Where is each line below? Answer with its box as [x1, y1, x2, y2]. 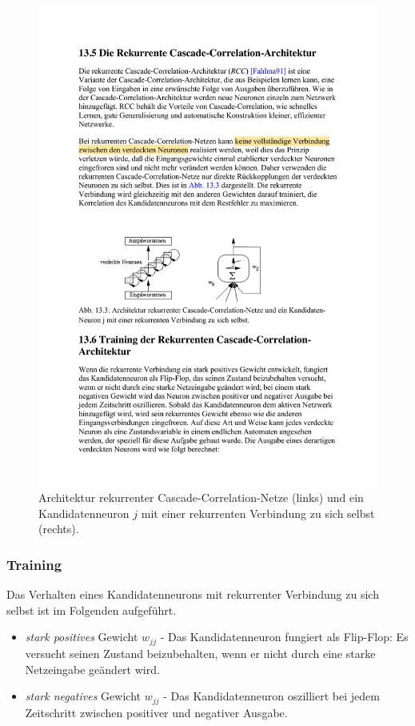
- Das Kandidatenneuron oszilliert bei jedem [163, 688, 380, 704]
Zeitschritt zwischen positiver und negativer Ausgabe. [25, 704, 288, 720]
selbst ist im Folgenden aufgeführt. [6, 601, 177, 618]
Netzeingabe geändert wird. [25, 660, 160, 677]
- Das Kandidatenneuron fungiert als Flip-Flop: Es [160, 628, 409, 645]
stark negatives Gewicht [25, 688, 141, 704]
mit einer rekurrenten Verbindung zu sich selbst [141, 504, 375, 521]
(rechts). [38, 520, 79, 537]
